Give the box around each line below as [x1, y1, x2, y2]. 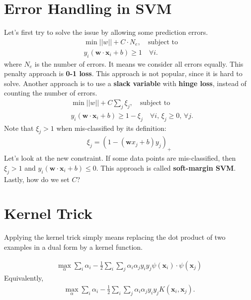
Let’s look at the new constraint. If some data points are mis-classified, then [4, 153, 236, 163]
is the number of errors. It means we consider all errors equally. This [34, 58, 244, 69]
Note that [4, 122, 34, 133]
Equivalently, [4, 273, 44, 283]
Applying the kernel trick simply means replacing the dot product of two [4, 232, 226, 242]
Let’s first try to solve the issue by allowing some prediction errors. [4, 27, 208, 37]
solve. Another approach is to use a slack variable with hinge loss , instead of [4, 78, 247, 88]
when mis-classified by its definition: [56, 122, 167, 133]
